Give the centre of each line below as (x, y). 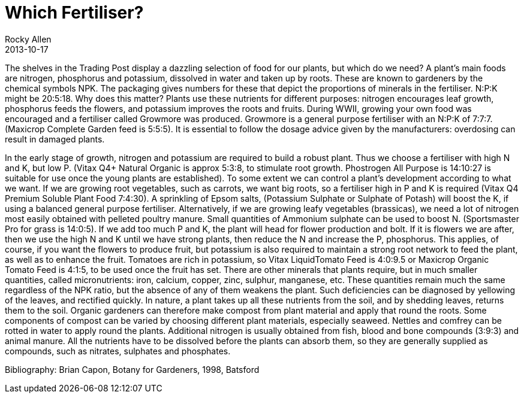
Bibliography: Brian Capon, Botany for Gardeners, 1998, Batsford (132, 369)
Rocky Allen (28, 39)
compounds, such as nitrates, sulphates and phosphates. (118, 351)
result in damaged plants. (55, 139)
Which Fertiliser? (74, 13)
